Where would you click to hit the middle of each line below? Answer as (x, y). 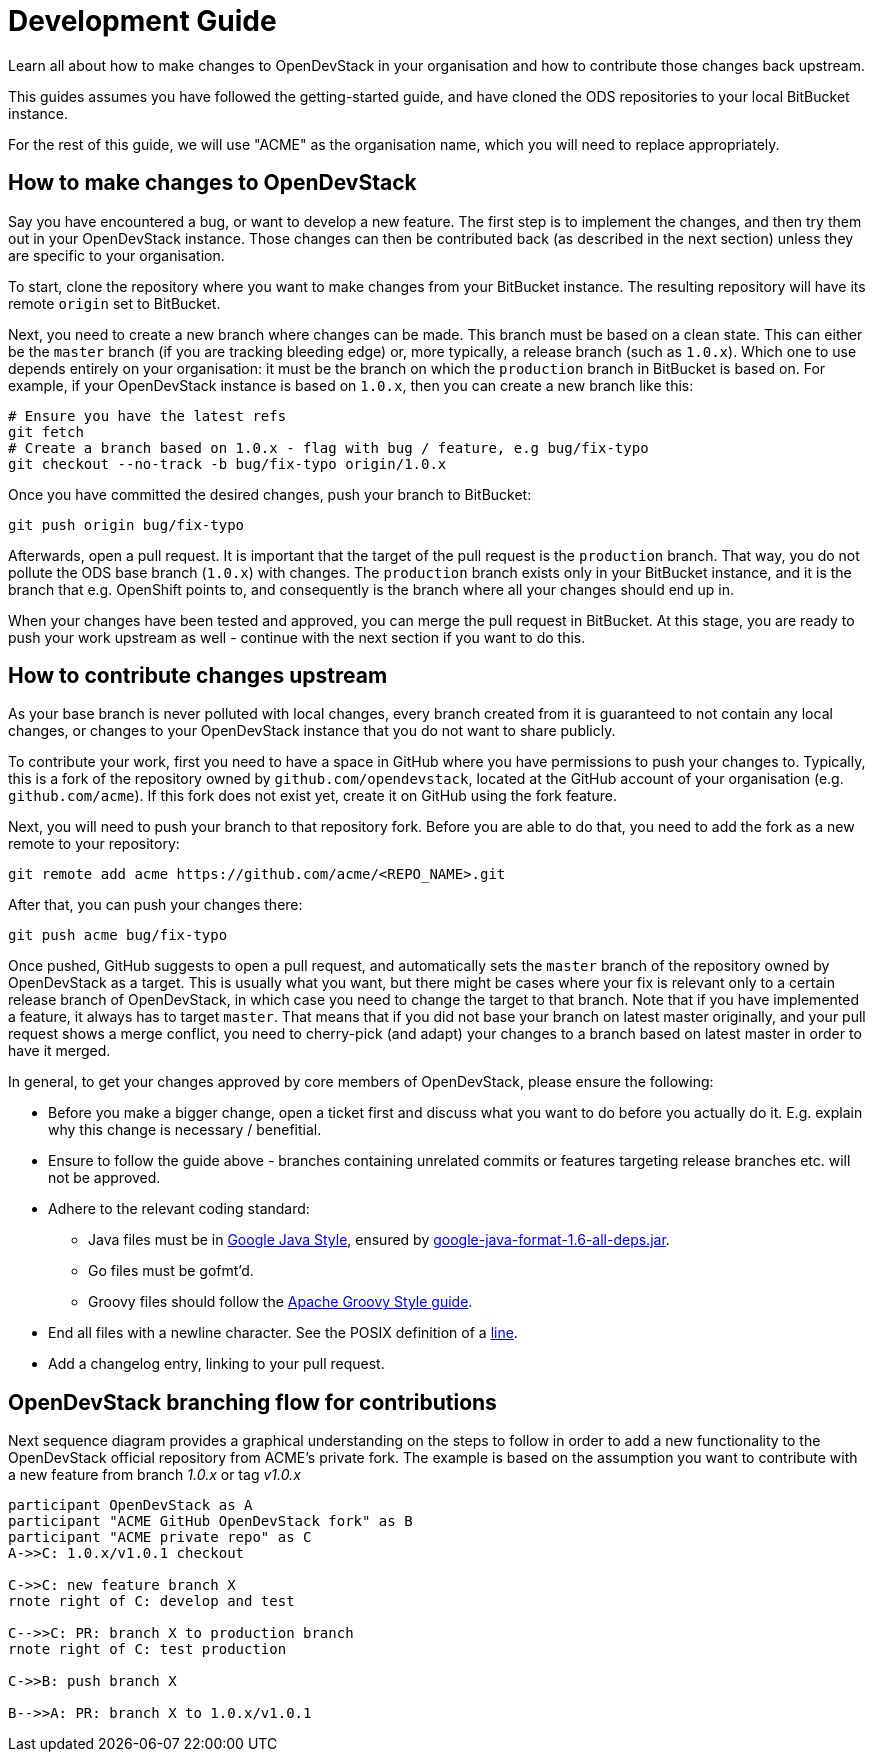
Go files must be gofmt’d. (171, 1271)
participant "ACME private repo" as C (160, 1537)
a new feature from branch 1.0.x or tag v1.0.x (154, 1475)
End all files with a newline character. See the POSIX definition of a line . (283, 1333)
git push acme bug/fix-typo (118, 935)
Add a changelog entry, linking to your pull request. (216, 1364)
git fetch (46, 431)
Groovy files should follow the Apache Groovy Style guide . (280, 1302)
